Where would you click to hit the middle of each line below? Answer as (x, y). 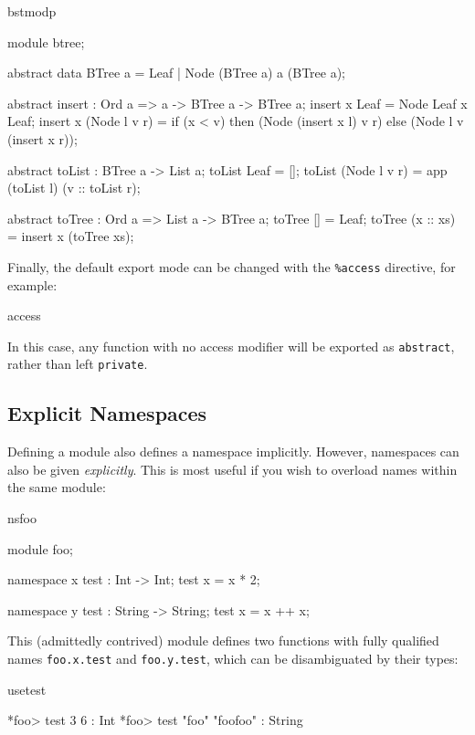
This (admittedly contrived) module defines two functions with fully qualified (223, 640)
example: (32, 284)
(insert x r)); (42, 138)
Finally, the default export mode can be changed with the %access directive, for (232, 266)
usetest (27, 689)
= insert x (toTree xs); (71, 236)
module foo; (40, 548)
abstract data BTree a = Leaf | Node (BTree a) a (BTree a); (177, 73)
